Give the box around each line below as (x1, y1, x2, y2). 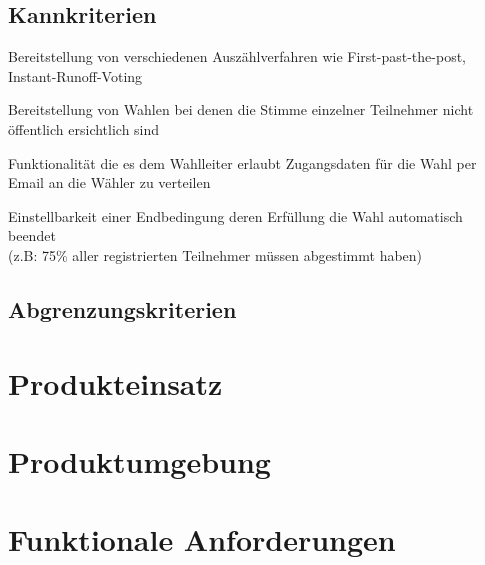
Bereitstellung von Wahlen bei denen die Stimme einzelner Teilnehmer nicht (8, 99, 474, 120)
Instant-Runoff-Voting (8, 65, 143, 86)
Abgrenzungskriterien (8, 293, 237, 324)
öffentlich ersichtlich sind (8, 118, 160, 139)
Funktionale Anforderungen (8, 519, 396, 560)
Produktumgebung (8, 440, 271, 481)
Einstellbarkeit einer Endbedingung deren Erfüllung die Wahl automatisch (8, 205, 463, 226)
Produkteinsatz (8, 362, 223, 403)
